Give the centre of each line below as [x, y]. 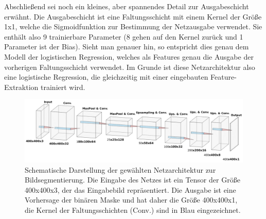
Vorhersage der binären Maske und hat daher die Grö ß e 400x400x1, [131, 200]
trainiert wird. [63, 87]
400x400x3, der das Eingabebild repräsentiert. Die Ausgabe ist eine [130, 189]
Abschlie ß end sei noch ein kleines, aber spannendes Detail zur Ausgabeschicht [127, 6]
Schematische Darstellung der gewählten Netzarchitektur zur [120, 169]
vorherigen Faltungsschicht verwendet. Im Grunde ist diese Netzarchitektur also [130, 67]
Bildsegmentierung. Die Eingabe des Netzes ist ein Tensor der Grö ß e [132, 180]
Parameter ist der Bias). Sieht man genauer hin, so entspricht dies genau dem [127, 47]
